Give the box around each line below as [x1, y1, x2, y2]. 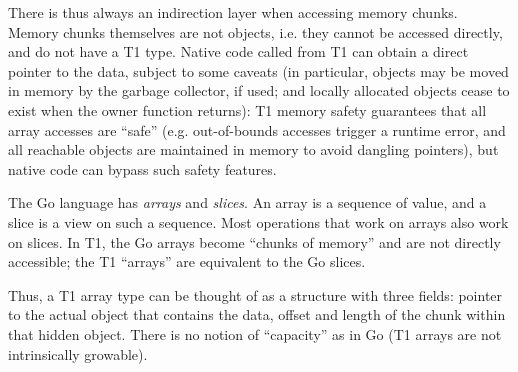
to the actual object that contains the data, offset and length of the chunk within [8, 304, 506, 325]
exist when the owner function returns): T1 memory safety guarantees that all [8, 99, 487, 120]
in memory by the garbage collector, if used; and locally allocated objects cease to [8, 80, 510, 101]
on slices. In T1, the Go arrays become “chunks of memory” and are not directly [8, 231, 501, 252]
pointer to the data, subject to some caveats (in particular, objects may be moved [8, 60, 509, 81]
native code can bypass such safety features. [8, 158, 277, 179]
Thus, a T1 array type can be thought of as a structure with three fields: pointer [8, 284, 503, 305]
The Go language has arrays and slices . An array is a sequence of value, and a [8, 192, 487, 213]
